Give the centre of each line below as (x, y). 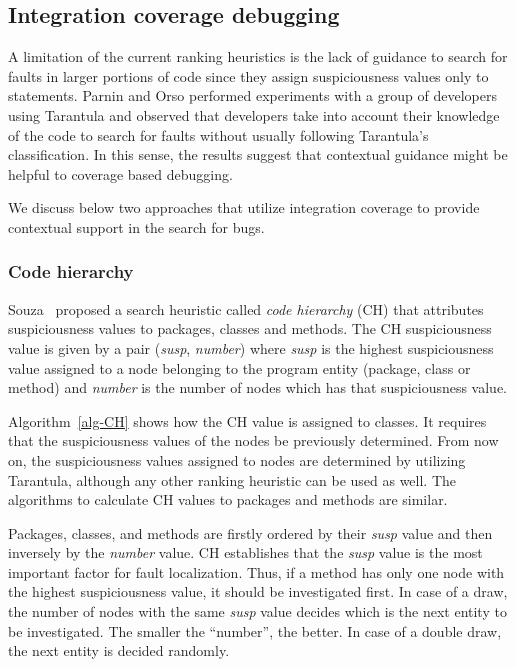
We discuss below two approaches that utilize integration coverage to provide (244, 207)
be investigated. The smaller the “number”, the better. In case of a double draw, (255, 630)
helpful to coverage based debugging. (120, 173)
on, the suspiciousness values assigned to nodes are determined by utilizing (237, 459)
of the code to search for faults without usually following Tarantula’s (218, 134)
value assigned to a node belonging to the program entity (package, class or (239, 367)
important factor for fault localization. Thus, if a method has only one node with (256, 571)
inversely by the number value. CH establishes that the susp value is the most (245, 552)
